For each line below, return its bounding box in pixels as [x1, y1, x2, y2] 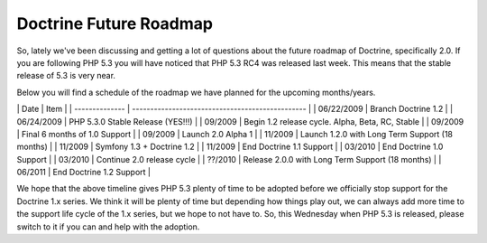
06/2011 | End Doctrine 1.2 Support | [16, 167, 151, 178]
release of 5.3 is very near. [16, 70, 116, 81]
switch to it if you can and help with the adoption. [16, 221, 200, 232]
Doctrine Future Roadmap [16, 14, 214, 33]
